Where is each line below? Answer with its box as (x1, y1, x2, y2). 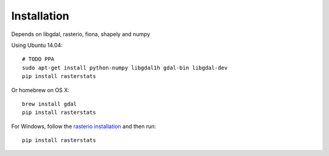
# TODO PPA (22, 55, 55, 63)
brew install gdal (22, 101, 77, 107)
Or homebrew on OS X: (11, 86, 69, 94)
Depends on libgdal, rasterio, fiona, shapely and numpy (11, 30, 150, 38)
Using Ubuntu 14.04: (11, 41, 63, 49)
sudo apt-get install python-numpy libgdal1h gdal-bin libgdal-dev (22, 64, 228, 71)
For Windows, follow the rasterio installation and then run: (11, 122, 157, 130)
